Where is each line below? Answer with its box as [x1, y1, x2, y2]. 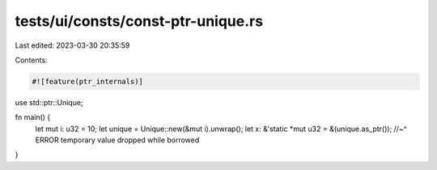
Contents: [15, 55, 48, 65]
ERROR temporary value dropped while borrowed [35, 135, 200, 145]
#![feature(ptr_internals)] [32, 77, 143, 86]
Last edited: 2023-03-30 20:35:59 [15, 40, 130, 50]
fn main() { [15, 113, 51, 122]
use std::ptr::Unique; [15, 97, 84, 107]
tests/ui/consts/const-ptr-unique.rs [15, 12, 263, 30]
